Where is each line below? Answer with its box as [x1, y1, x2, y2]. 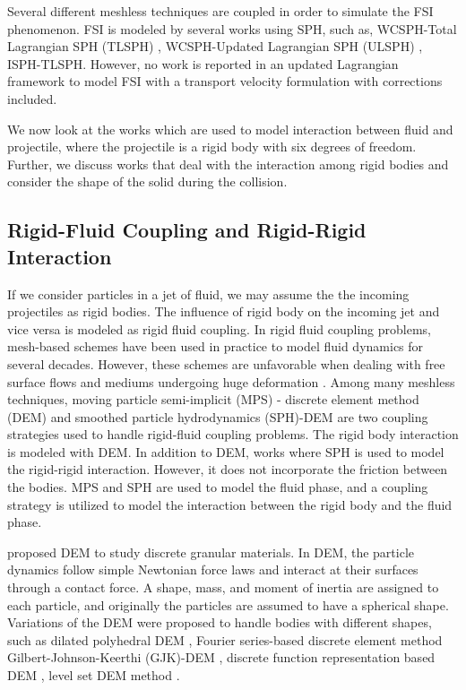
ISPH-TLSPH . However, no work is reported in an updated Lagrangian [7, 54, 399, 73]
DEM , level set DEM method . [7, 666, 180, 684]
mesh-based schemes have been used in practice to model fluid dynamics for [7, 337, 424, 356]
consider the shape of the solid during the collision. [7, 172, 288, 191]
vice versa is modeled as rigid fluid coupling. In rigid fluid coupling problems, [7, 319, 432, 338]
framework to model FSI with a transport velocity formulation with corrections [7, 72, 443, 91]
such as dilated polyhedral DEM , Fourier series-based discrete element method [7, 630, 443, 649]
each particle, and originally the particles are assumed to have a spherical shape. [7, 595, 449, 614]
